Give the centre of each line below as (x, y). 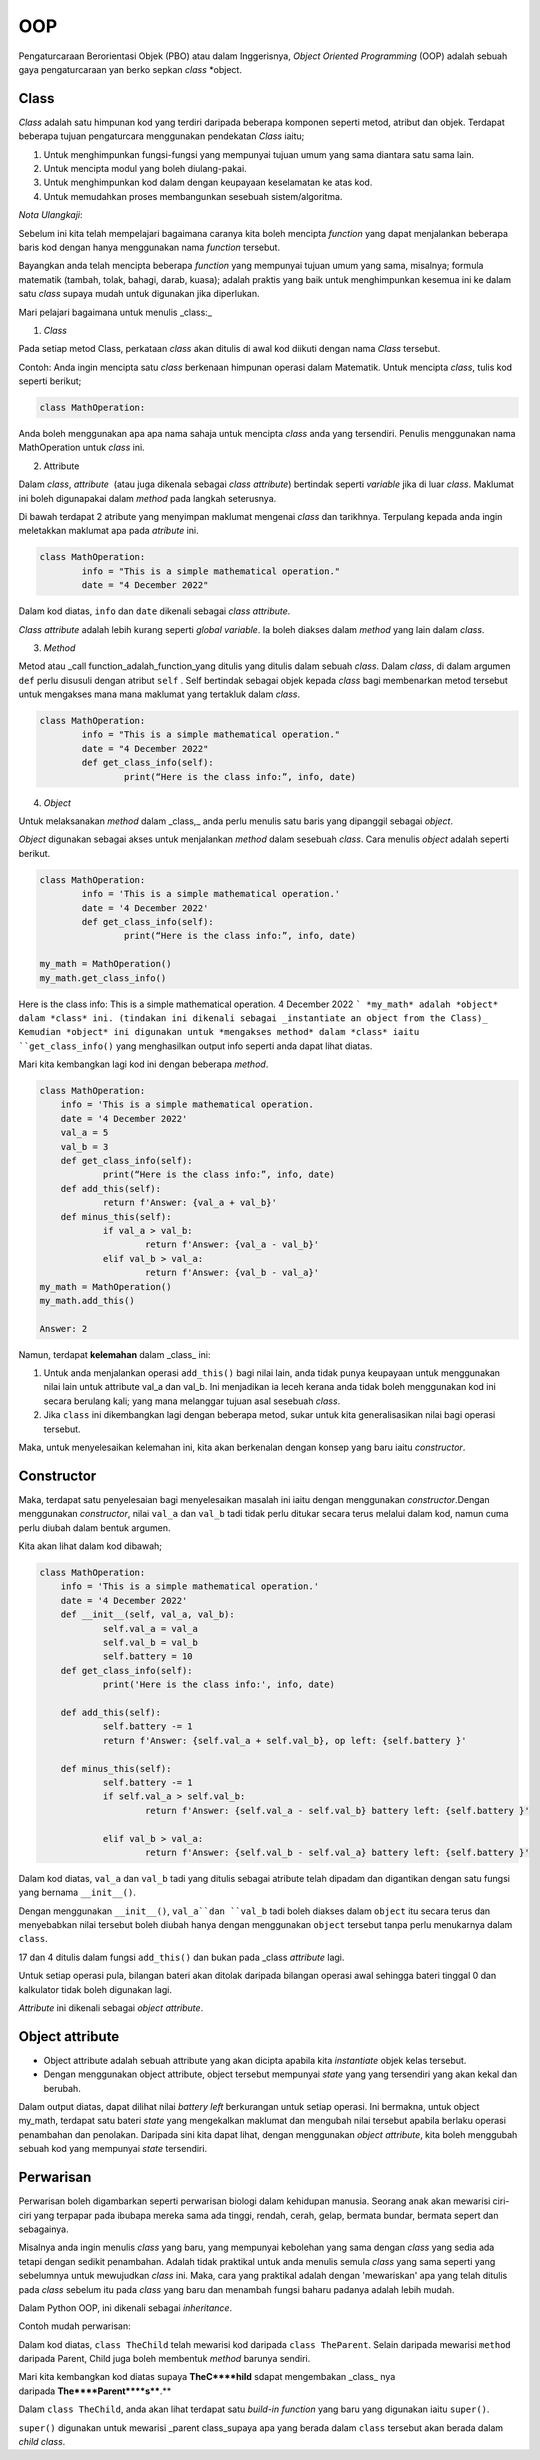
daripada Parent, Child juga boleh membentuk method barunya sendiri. (164, 2359)
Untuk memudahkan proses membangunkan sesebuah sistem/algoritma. (193, 196)
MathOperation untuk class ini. (81, 447)
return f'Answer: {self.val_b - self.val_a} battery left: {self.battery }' (337, 1852)
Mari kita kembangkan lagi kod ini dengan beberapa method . (143, 1064)
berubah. (62, 2088)
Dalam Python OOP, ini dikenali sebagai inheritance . (125, 2307)
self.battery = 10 (148, 1656)
